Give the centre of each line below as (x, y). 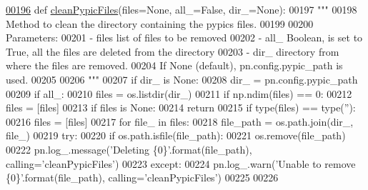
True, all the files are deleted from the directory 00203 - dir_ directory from (173, 51)
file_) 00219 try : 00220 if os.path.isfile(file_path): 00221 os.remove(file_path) (176, 135)
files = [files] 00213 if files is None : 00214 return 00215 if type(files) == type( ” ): (181, 107)
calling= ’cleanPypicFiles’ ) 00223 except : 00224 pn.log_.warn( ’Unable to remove (181, 163)
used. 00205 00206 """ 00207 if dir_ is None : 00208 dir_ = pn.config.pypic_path (182, 79)
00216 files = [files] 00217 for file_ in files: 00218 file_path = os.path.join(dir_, (180, 121)
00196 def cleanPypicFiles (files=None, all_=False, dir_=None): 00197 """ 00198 (181, 9)
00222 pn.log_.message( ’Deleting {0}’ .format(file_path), (129, 149)
